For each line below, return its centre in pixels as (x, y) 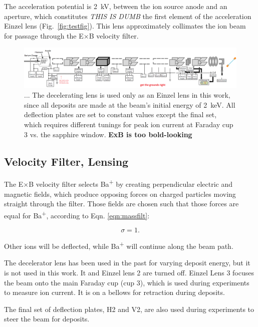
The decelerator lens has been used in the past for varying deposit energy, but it (127, 263)
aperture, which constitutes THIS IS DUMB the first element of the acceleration (128, 16)
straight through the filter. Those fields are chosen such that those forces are (121, 204)
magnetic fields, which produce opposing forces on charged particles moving (120, 194)
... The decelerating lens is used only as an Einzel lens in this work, (127, 95)
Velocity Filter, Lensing (66, 161)
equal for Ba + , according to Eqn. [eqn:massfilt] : (77, 214)
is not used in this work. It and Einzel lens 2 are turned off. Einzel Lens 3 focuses (129, 272)
